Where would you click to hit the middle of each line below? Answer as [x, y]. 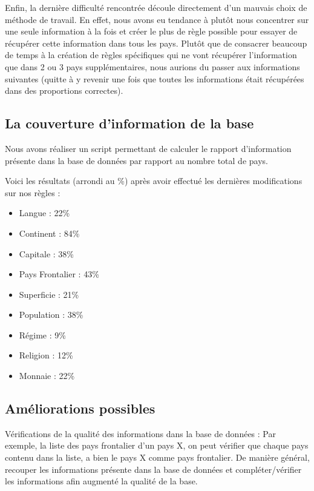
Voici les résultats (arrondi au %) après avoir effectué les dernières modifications [154, 181]
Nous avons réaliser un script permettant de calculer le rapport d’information [148, 148]
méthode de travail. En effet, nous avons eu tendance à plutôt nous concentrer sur [157, 19]
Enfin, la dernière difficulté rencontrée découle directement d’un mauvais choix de [156, 7]
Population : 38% [51, 315]
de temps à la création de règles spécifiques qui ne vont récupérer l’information [151, 55]
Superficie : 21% [49, 294]
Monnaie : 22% [47, 376]
